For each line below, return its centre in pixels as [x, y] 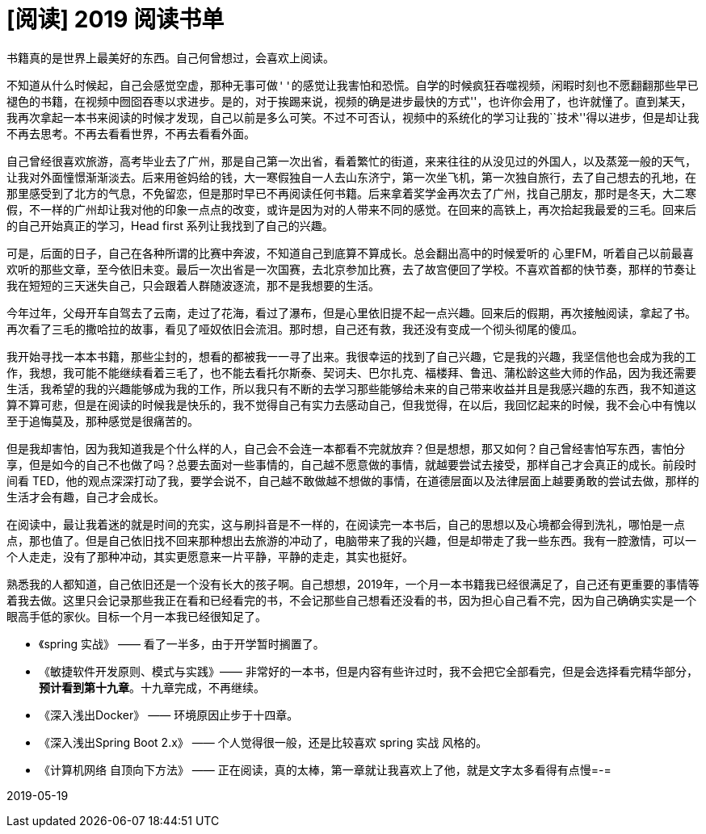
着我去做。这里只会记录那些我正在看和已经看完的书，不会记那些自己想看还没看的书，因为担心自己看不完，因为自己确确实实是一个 [351, 600]
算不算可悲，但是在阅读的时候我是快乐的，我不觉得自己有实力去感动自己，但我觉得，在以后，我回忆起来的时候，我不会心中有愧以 [351, 404]
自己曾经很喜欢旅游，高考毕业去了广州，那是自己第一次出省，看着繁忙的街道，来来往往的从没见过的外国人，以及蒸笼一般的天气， [351, 161]
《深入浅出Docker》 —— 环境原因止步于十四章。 [169, 715]
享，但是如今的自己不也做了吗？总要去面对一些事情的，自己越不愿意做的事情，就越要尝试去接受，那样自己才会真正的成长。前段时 [351, 464]
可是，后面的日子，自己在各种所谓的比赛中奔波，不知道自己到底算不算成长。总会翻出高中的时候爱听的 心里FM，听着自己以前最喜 [350, 253]
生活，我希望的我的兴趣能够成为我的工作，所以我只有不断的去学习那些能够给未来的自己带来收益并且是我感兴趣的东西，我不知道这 [351, 388]
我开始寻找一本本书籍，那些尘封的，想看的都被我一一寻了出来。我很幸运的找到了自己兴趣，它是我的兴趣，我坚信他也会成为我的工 [351, 356]
